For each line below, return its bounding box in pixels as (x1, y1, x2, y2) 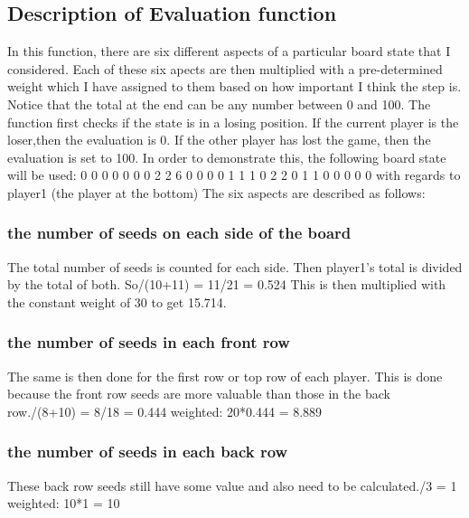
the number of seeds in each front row (7, 331, 290, 353)
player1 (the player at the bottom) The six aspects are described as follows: (7, 183, 426, 202)
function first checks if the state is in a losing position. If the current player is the (7, 112, 459, 131)
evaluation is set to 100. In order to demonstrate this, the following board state (7, 147, 446, 166)
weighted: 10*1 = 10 (7, 494, 120, 513)
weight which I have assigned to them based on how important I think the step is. (7, 77, 462, 96)
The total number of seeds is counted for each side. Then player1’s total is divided (7, 257, 463, 276)
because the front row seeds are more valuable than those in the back (7, 384, 390, 403)
